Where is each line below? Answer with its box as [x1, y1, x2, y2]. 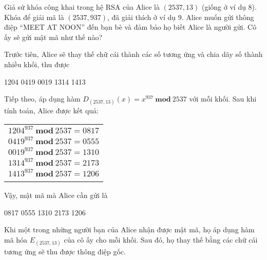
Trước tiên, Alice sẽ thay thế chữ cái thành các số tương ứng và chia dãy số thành [4, 49, 263, 59]
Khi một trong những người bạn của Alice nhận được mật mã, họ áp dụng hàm [4, 224, 255, 235]
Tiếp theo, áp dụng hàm [4, 93, 81, 104]
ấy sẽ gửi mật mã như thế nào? [4, 31, 103, 42]
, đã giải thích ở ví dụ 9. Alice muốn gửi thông [107, 11, 254, 22]
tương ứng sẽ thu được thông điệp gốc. [4, 246, 126, 256]
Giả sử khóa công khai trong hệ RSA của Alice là [4, 2, 160, 12]
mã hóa [4, 234, 28, 245]
